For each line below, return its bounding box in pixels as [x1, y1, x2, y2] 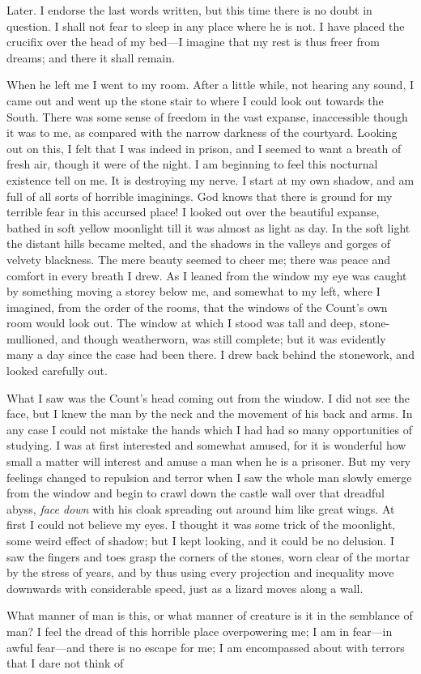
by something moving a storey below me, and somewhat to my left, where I [6, 283, 381, 300]
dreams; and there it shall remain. [6, 49, 175, 66]
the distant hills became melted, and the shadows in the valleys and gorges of [6, 235, 391, 252]
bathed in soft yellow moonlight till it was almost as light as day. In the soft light [6, 219, 410, 236]
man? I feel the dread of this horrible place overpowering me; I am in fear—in [6, 622, 393, 639]
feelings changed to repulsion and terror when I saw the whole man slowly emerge [6, 468, 412, 485]
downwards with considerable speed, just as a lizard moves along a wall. [6, 579, 364, 596]
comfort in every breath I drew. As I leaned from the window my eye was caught [6, 267, 407, 284]
